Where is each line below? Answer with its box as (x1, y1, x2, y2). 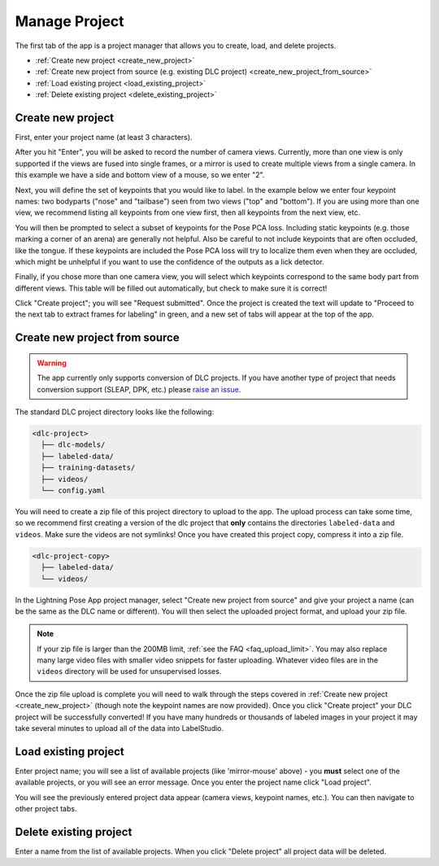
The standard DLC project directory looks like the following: (15, 407, 215, 417)
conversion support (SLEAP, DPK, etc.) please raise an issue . (37, 384, 241, 394)
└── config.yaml (41, 486, 106, 495)
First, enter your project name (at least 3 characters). (15, 133, 193, 142)
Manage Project (15, 12, 125, 30)
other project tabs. (15, 804, 77, 814)
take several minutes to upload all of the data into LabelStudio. (15, 724, 224, 733)
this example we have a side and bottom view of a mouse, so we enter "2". (15, 170, 265, 180)
